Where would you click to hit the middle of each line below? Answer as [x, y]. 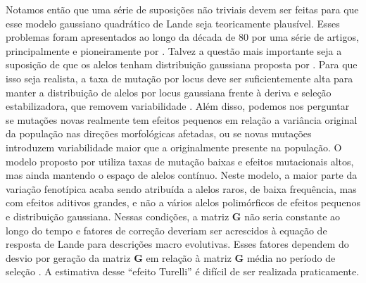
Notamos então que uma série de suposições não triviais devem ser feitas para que [182, 9]
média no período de [291, 257]
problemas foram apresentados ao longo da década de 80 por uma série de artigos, [182, 37]
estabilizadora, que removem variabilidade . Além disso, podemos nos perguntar [178, 106]
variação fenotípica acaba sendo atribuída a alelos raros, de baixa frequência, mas [181, 188]
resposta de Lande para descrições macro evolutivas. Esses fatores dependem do [177, 244]
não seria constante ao [292, 216]
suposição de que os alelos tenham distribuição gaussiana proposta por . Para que [182, 64]
